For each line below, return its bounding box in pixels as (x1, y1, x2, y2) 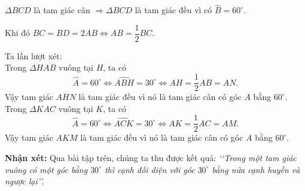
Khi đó (5, 26, 30, 39)
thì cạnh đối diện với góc (104, 163, 195, 175)
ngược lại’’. (5, 175, 44, 187)
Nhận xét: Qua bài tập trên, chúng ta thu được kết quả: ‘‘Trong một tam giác (5, 151, 297, 163)
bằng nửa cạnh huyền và (212, 163, 300, 175)
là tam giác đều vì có (135, 4, 212, 16)
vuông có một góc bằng (5, 163, 88, 175)
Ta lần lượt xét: (5, 49, 62, 62)
